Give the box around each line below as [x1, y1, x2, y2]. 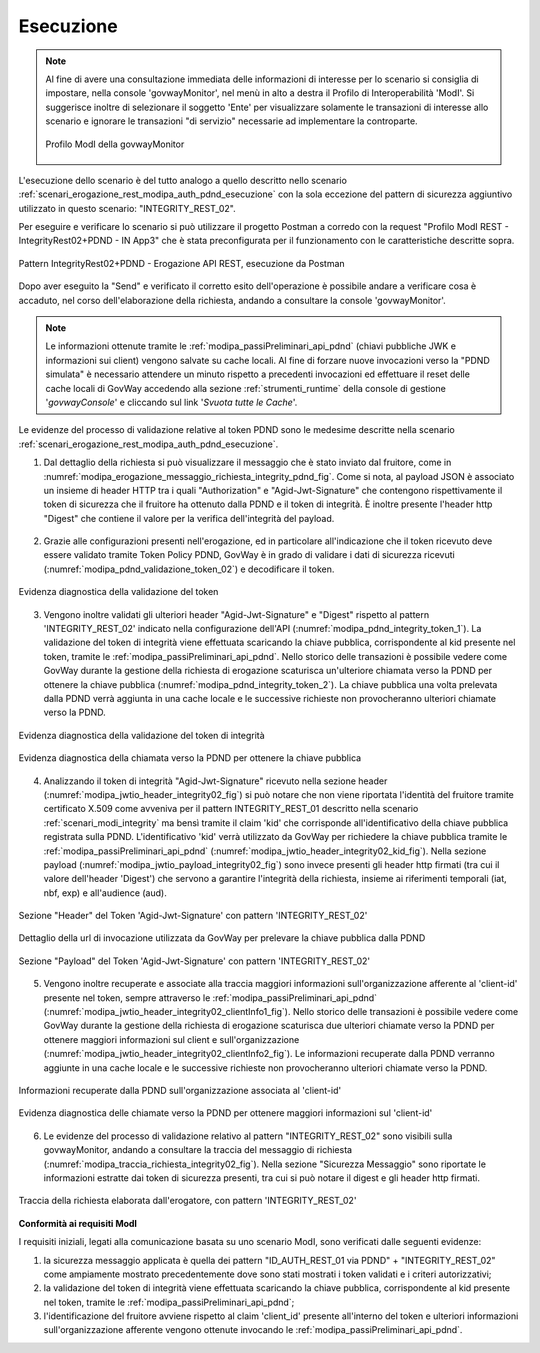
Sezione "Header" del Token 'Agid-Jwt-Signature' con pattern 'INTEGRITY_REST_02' [18, 910, 368, 922]
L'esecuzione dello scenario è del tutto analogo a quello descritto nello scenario [18, 174, 347, 186]
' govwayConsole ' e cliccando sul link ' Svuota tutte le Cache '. [45, 396, 298, 408]
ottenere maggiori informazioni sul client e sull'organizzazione [43, 1033, 300, 1045]
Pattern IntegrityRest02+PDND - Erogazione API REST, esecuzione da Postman [18, 257, 345, 269]
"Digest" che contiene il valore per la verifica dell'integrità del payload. [43, 512, 335, 524]
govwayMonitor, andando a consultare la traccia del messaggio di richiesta [43, 1144, 353, 1156]
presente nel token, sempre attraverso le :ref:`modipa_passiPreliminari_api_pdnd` [43, 991, 378, 1004]
